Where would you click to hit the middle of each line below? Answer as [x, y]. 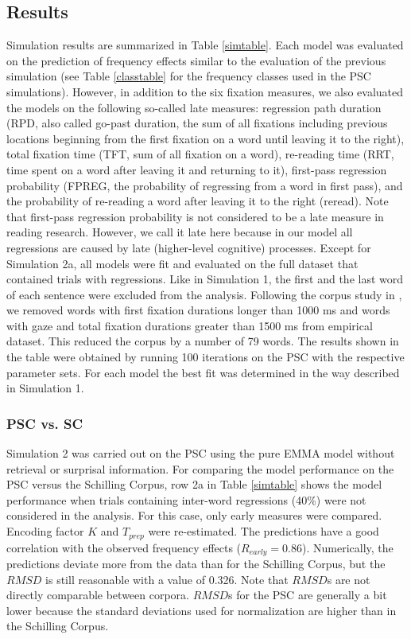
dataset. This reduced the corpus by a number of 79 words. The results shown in [203, 341]
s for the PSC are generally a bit [308, 595]
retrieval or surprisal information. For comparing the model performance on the [200, 468]
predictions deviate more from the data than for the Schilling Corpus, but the [196, 563]
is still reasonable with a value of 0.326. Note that [167, 579]
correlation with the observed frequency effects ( [124, 547]
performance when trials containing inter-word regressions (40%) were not [186, 499]
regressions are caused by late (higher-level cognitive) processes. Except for [189, 247]
